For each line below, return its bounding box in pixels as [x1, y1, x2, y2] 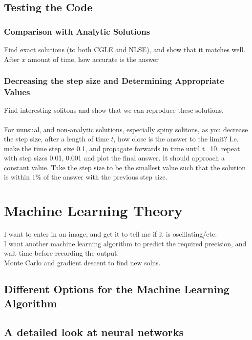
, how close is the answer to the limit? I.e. [113, 134, 239, 144]
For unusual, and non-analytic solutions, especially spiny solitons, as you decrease [4, 124, 248, 134]
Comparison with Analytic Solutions [4, 25, 150, 37]
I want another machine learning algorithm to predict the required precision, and [4, 238, 247, 248]
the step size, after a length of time [4, 134, 109, 144]
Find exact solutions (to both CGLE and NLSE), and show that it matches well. [4, 44, 246, 54]
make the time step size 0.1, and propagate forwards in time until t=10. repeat [4, 143, 240, 153]
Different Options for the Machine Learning [4, 281, 230, 296]
